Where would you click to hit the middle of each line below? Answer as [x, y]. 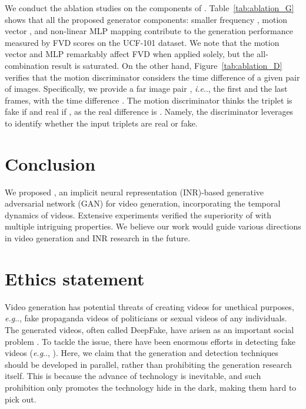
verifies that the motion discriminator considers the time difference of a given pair [152, 77]
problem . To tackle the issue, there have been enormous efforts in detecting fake [150, 341]
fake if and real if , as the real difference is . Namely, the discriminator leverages [149, 112]
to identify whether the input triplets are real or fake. [101, 123]
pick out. [21, 399]
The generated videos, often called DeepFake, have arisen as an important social [149, 329]
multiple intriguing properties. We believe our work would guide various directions [153, 226]
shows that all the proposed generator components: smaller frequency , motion [146, 19]
